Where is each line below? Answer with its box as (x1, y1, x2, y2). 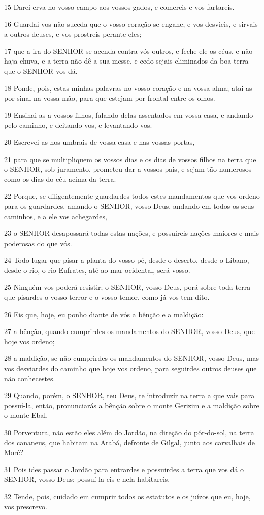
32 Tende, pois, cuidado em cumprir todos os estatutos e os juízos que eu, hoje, (4, 491, 251, 501)
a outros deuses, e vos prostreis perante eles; (4, 28, 142, 39)
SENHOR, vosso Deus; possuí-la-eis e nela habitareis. (4, 474, 170, 484)
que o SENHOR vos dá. (4, 65, 78, 76)
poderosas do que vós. (4, 237, 72, 248)
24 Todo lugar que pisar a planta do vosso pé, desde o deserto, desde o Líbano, (4, 255, 249, 265)
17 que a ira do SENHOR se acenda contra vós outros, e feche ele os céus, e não (4, 45, 253, 56)
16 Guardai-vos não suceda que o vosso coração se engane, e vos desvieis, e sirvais (4, 18, 258, 29)
